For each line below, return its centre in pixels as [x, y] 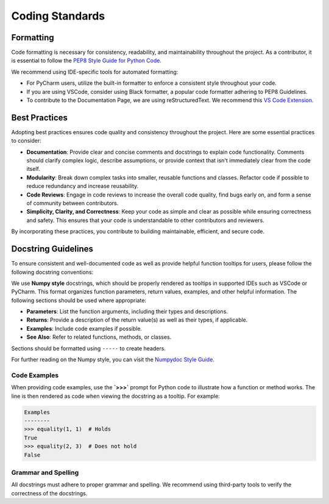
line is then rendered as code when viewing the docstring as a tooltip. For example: [116, 396]
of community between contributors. [73, 203]
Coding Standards [58, 16]
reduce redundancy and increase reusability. [83, 186]
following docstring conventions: [52, 272]
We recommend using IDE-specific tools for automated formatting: [95, 72]
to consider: [27, 141]
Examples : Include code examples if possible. [84, 328]
